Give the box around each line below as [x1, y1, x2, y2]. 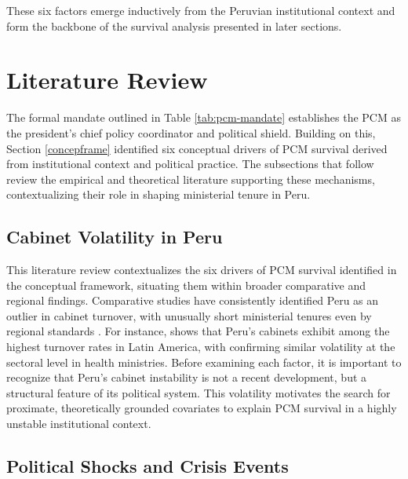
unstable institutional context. [6, 415, 151, 432]
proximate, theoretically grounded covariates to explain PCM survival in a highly [6, 400, 397, 416]
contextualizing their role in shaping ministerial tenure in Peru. [6, 186, 311, 203]
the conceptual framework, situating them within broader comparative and [6, 276, 366, 293]
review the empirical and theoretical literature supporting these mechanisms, [6, 170, 375, 187]
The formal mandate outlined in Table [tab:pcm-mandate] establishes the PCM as [6, 109, 401, 126]
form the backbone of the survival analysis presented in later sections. [6, 17, 342, 34]
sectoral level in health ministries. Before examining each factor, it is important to [6, 353, 402, 370]
